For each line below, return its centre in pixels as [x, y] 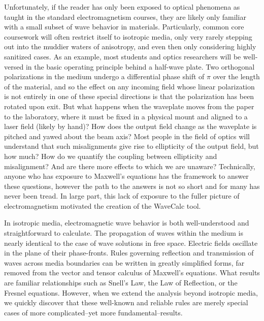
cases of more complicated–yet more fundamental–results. [93, 312]
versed [14, 66]
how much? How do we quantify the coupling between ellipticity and [111, 156]
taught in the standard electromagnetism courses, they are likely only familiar [125, 17]
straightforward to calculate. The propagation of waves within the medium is [124, 233]
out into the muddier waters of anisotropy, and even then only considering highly [130, 46]
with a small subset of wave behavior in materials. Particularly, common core [124, 27]
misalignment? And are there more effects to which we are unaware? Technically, [130, 166]
